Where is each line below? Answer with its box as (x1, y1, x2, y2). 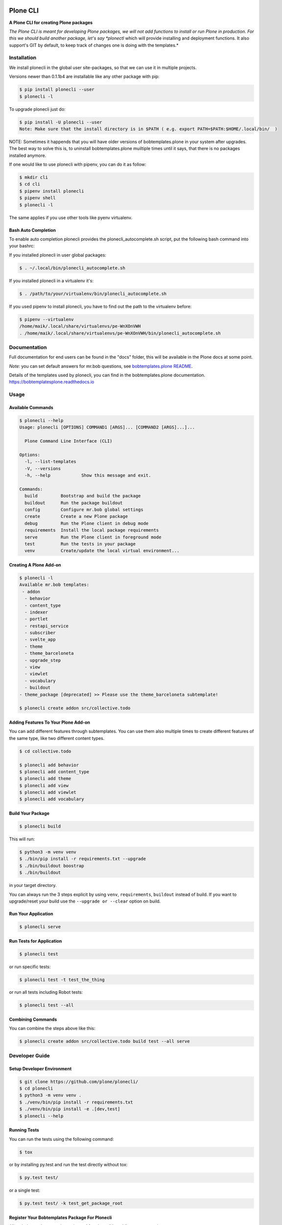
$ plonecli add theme (19, 776, 71, 782)
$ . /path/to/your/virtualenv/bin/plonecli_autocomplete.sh (19, 291, 167, 296)
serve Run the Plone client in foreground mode (24, 534, 162, 540)
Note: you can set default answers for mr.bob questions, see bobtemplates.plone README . (9, 363, 193, 369)
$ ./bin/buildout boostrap (19, 863, 84, 868)
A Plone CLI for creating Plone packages (9, 20, 93, 25)
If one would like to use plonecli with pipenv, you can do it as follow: (9, 162, 146, 168)
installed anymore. (9, 152, 47, 158)
